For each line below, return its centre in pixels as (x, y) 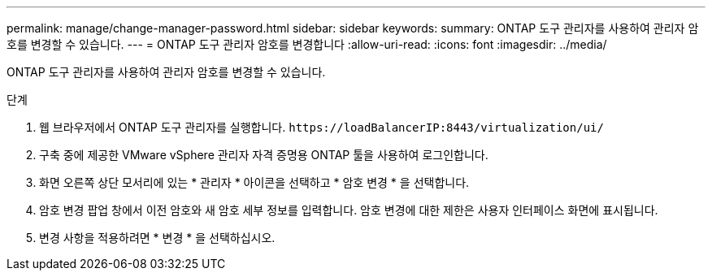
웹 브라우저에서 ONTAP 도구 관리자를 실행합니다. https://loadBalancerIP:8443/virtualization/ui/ (321, 127)
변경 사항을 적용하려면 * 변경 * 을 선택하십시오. (157, 238)
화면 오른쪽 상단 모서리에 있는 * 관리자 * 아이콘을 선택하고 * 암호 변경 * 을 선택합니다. (254, 182)
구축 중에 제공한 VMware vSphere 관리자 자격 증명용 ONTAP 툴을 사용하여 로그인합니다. (264, 155)
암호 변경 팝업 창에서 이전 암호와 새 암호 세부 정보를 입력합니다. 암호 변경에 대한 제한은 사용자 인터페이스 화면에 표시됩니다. (349, 210)
